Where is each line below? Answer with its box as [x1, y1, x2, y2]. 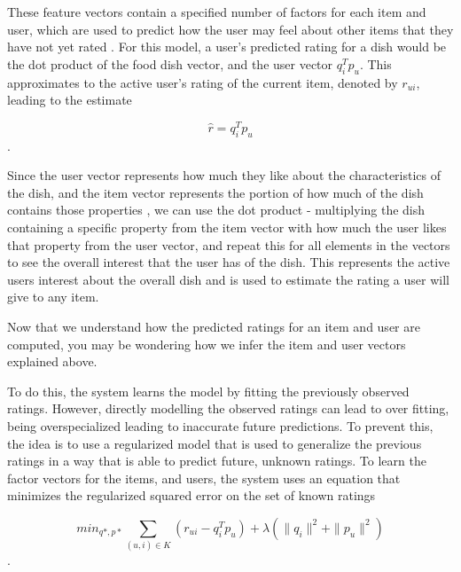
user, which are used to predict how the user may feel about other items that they [7, 20, 454, 38]
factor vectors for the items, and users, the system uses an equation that [7, 468, 401, 487]
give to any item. [7, 287, 99, 306]
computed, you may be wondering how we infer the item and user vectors [7, 334, 406, 353]
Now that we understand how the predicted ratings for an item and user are [7, 317, 420, 335]
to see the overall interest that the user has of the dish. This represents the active [7, 253, 450, 271]
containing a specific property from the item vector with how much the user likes [7, 218, 447, 237]
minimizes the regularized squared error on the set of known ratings [7, 486, 376, 505]
